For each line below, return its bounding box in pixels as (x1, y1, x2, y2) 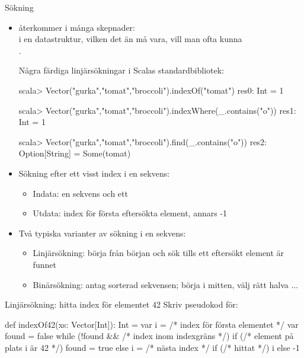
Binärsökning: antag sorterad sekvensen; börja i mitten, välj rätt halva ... (33, 278, 299, 290)
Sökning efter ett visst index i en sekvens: (18, 167, 170, 179)
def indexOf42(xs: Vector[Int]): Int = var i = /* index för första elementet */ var (5, 318, 299, 330)
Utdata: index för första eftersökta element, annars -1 (33, 207, 228, 219)
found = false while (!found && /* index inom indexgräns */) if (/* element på (5, 330, 294, 342)
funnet (33, 258, 56, 270)
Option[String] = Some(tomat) (18, 147, 131, 159)
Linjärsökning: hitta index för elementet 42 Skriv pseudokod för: (5, 298, 238, 311)
